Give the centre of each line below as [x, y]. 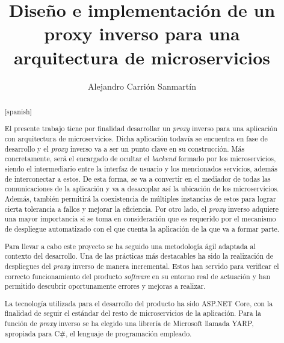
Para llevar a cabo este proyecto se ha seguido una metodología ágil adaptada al [130, 246]
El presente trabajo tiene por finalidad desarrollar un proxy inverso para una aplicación [141, 128]
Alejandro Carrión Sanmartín [142, 86]
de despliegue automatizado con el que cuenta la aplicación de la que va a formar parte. [142, 229]
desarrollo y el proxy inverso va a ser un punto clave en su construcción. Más [125, 148]
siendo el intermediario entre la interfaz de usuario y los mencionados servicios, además [141, 169]
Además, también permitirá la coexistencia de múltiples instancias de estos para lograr [140, 199]
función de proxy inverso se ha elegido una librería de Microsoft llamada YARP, [129, 323]
